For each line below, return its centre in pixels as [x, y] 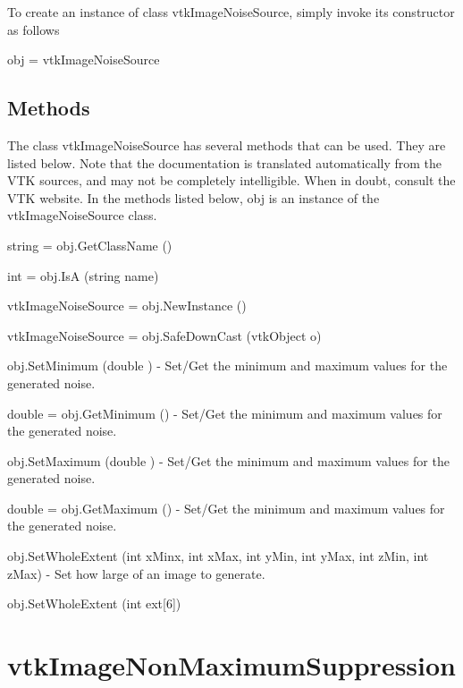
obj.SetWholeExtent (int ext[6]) [94, 603]
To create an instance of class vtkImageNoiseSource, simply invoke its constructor [231, 12]
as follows [34, 29]
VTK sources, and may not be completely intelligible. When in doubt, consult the [231, 180]
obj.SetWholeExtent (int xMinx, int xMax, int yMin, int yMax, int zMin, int [218, 556]
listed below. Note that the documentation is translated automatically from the [225, 162]
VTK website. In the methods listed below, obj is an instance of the [194, 197]
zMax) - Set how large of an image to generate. [136, 573]
